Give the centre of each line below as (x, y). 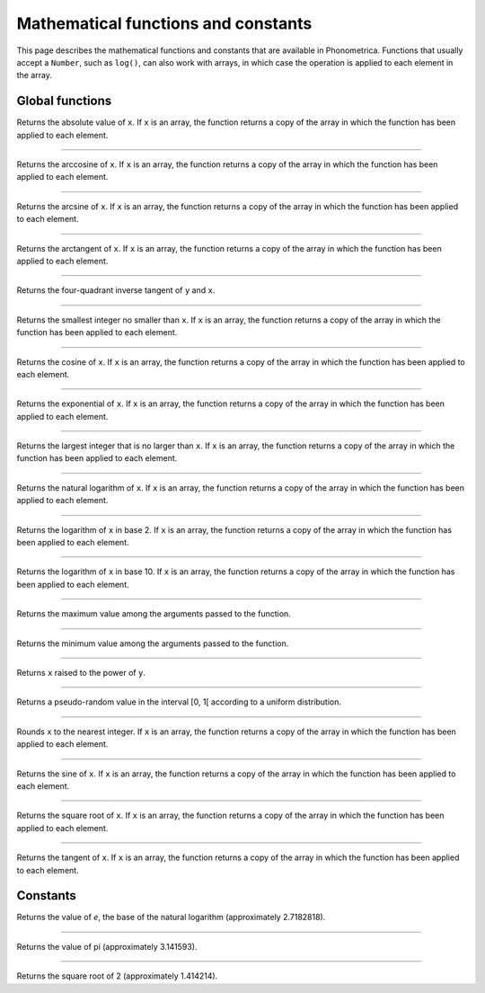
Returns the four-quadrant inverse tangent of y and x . (116, 290)
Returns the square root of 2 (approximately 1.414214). (117, 976)
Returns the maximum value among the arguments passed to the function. (154, 614)
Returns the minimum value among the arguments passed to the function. (153, 643)
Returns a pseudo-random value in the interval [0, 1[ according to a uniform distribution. (179, 702)
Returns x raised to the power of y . (81, 673)
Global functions (64, 101)
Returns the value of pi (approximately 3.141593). (107, 946)
